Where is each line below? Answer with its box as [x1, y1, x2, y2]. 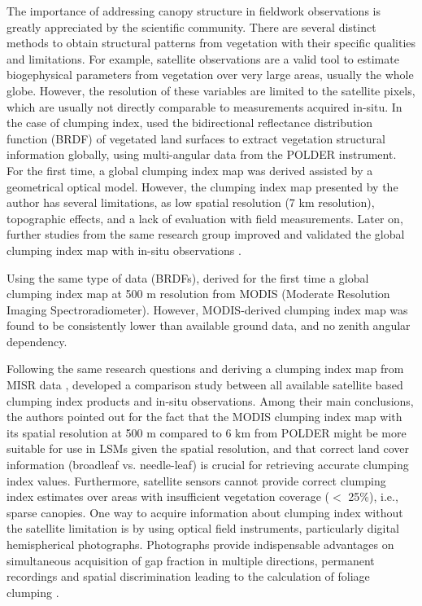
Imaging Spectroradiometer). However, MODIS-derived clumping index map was [7, 301, 408, 318]
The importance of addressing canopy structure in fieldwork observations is [7, 2, 381, 19]
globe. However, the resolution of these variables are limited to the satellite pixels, [7, 81, 415, 99]
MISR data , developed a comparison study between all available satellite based [7, 376, 403, 393]
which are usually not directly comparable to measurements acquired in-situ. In [7, 98, 402, 115]
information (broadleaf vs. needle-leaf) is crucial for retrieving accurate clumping [7, 456, 409, 473]
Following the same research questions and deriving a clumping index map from [7, 360, 404, 377]
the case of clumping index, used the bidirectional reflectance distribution [7, 114, 372, 131]
